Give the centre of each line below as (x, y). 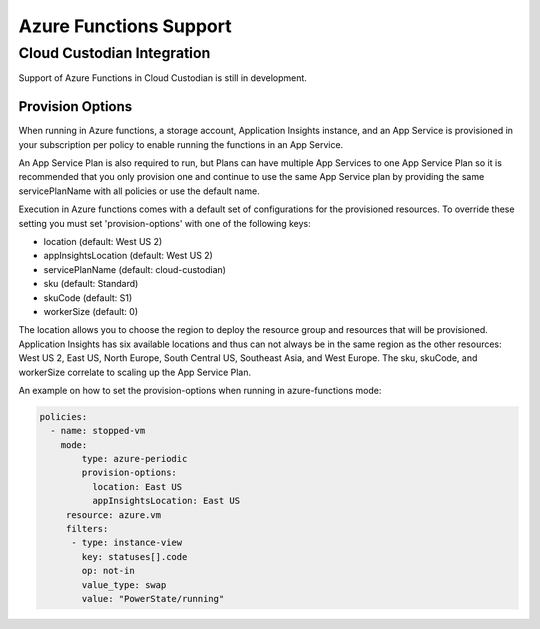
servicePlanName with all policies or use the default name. (139, 191)
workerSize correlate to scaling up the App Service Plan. (135, 372)
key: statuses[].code (134, 556)
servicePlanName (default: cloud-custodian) (135, 269)
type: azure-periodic (134, 459)
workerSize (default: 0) (91, 311)
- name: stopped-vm (98, 431)
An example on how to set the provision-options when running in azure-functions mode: (200, 390)
